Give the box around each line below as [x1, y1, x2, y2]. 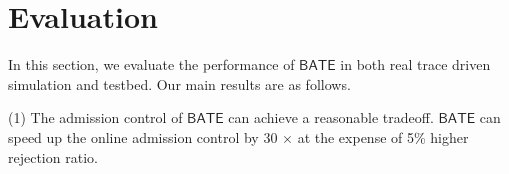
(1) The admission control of [8, 107, 183, 128]
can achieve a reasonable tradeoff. [228, 107, 434, 128]
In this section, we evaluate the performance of [8, 54, 295, 75]
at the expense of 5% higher [297, 126, 469, 147]
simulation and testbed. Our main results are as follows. [8, 73, 351, 94]
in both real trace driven [340, 54, 491, 75]
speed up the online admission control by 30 [8, 126, 278, 147]
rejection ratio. [8, 146, 98, 167]
